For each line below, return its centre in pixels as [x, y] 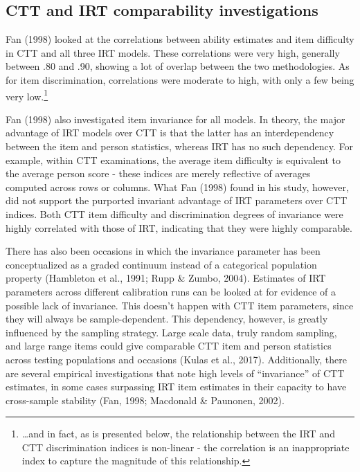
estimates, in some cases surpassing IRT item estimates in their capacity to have [176, 387]
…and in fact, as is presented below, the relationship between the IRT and [178, 434]
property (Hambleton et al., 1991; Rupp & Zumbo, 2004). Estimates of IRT [166, 278]
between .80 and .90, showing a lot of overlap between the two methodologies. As [178, 66]
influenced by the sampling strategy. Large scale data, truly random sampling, [171, 332]
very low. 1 [27, 95]
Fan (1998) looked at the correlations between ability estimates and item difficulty [180, 39]
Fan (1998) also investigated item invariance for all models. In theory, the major [175, 119]
